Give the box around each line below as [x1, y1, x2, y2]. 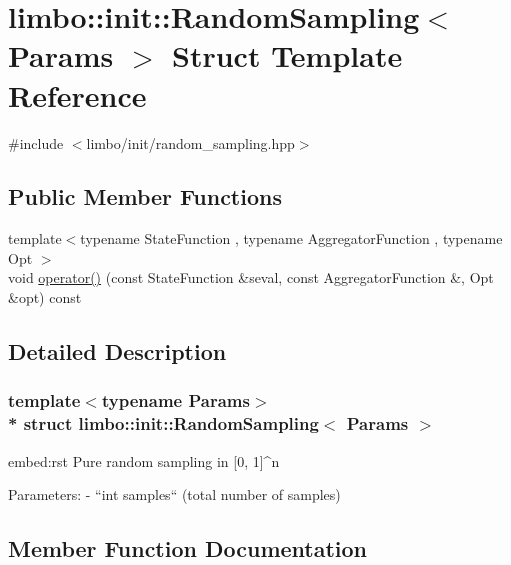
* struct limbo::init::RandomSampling [8, 411, 319, 436]
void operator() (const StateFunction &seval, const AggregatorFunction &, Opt [8, 267, 494, 288]
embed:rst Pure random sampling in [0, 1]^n [8, 450, 280, 471]
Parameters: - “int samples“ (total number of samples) [8, 484, 341, 505]
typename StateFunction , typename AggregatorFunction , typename [80, 228, 503, 249]
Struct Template [172, 35, 403, 76]
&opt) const [8, 287, 82, 308]
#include [8, 132, 64, 153]
